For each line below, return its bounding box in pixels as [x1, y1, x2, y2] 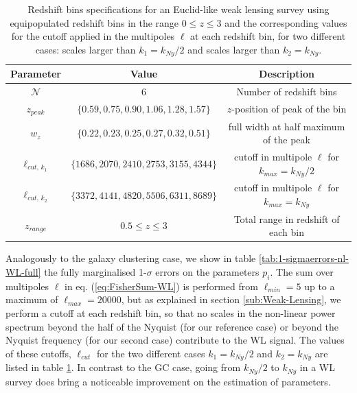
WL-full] [5, 264, 41, 278]
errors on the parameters [155, 264, 260, 278]
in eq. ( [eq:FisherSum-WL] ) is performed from [65, 278, 258, 293]
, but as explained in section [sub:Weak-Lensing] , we [121, 292, 341, 307]
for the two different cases [96, 346, 205, 360]
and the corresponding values [224, 15, 347, 29]
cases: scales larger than [35, 42, 136, 56]
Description [259, 67, 315, 81]
